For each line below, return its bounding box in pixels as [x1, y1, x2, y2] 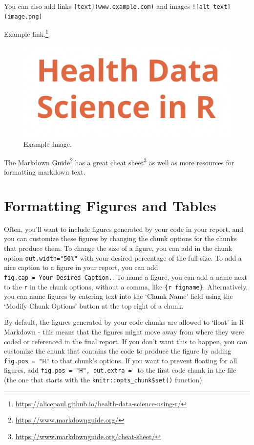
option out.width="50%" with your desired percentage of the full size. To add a [4, 252, 242, 263]
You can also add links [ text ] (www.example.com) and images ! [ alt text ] [4, 1, 231, 11]
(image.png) [4, 13, 42, 20]
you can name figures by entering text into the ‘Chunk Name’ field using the [4, 291, 233, 301]
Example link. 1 [4, 27, 48, 39]
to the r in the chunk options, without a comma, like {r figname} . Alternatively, [4, 281, 248, 291]
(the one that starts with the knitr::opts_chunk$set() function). [4, 375, 204, 385]
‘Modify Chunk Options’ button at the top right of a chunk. [4, 300, 184, 311]
